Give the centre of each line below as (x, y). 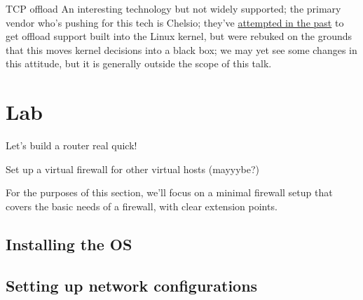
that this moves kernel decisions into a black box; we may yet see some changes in (181, 49)
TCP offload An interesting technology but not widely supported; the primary (173, 8)
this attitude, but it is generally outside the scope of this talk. (139, 63)
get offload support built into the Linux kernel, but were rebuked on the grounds (179, 36)
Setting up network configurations (132, 285)
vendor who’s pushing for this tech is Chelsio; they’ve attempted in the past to (175, 22)
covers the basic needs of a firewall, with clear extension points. (142, 206)
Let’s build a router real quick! (71, 145)
